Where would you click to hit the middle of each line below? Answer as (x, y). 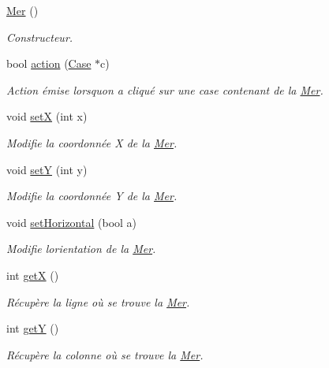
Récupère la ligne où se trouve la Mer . (98, 301)
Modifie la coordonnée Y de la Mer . (92, 196)
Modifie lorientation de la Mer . (81, 249)
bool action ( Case (49, 63)
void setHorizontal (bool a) (72, 222)
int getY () (33, 328)
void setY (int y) (47, 169)
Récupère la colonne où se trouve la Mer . (105, 354)
